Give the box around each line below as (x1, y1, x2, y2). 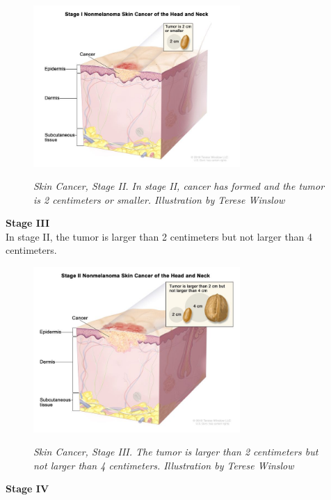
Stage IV (6, 481, 49, 496)
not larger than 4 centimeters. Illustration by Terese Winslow (33, 458, 294, 472)
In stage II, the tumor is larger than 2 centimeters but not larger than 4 (6, 229, 313, 243)
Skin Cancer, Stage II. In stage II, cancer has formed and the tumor (33, 179, 325, 193)
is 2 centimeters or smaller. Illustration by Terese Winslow (33, 192, 285, 207)
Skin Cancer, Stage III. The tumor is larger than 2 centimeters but (33, 444, 318, 459)
